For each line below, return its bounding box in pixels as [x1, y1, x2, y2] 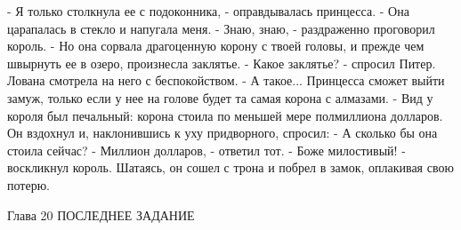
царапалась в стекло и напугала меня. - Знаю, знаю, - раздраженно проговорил [7, 19, 435, 37]
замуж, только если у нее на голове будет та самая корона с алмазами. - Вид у [7, 88, 433, 107]
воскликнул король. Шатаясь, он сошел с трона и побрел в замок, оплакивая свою [7, 158, 454, 177]
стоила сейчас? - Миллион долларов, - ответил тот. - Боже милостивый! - [7, 140, 406, 159]
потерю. [7, 175, 50, 194]
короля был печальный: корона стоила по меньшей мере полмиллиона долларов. [7, 106, 443, 124]
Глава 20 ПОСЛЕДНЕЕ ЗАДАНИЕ [7, 205, 195, 224]
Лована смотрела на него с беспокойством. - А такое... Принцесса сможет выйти [7, 71, 445, 90]
